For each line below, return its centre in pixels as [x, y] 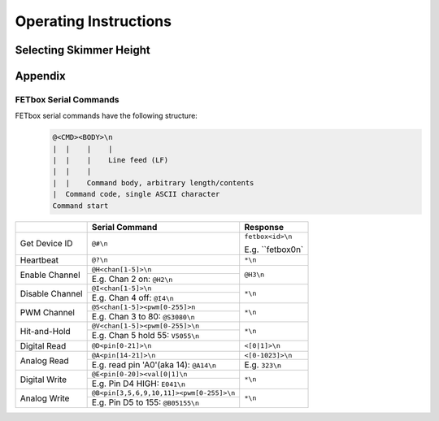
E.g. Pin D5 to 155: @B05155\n [145, 402]
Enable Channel [50, 275]
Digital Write [43, 380]
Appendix [40, 76]
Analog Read [44, 360]
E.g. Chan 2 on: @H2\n [132, 279]
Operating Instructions [93, 21]
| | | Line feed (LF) [111, 160]
